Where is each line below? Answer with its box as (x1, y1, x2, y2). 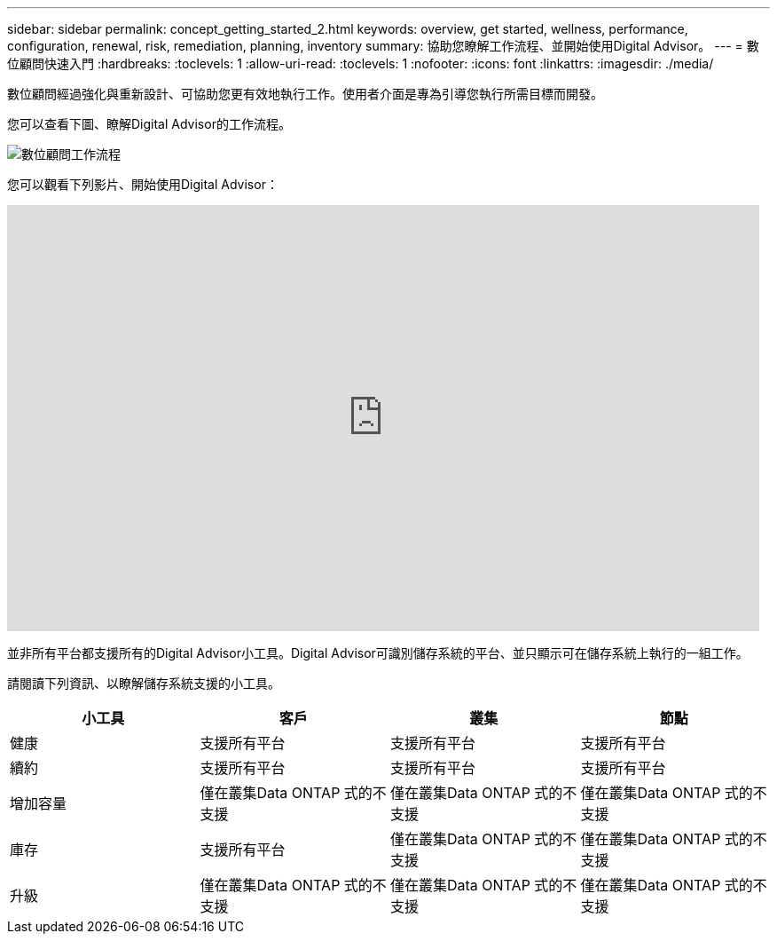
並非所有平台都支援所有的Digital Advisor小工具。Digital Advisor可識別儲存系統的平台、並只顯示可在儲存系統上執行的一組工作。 (7, 645, 749, 660)
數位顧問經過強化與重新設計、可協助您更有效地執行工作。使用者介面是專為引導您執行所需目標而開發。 (7, 86, 603, 101)
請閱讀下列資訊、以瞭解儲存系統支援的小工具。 (7, 676, 280, 691)
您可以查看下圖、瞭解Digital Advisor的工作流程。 (7, 116, 291, 131)
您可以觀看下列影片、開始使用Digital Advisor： (7, 177, 279, 192)
